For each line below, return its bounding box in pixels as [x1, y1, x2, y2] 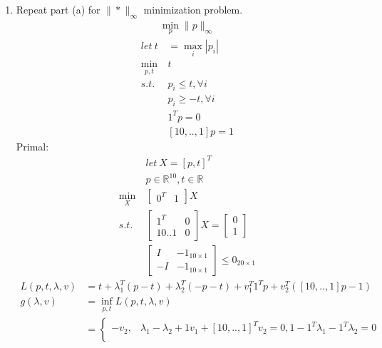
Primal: [16, 138, 49, 153]
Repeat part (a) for [16, 2, 100, 16]
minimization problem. [143, 2, 243, 16]
